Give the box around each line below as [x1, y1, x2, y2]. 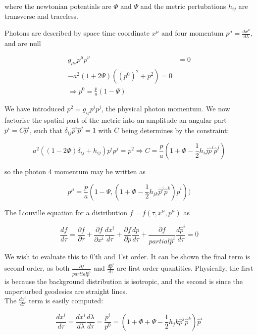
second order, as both [4, 263, 70, 273]
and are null [4, 38, 41, 48]
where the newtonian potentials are [4, 1, 111, 11]
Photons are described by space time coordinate [4, 28, 150, 38]
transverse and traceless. [4, 11, 78, 21]
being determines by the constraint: [121, 125, 229, 135]
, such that [30, 125, 62, 135]
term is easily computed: [29, 295, 103, 306]
